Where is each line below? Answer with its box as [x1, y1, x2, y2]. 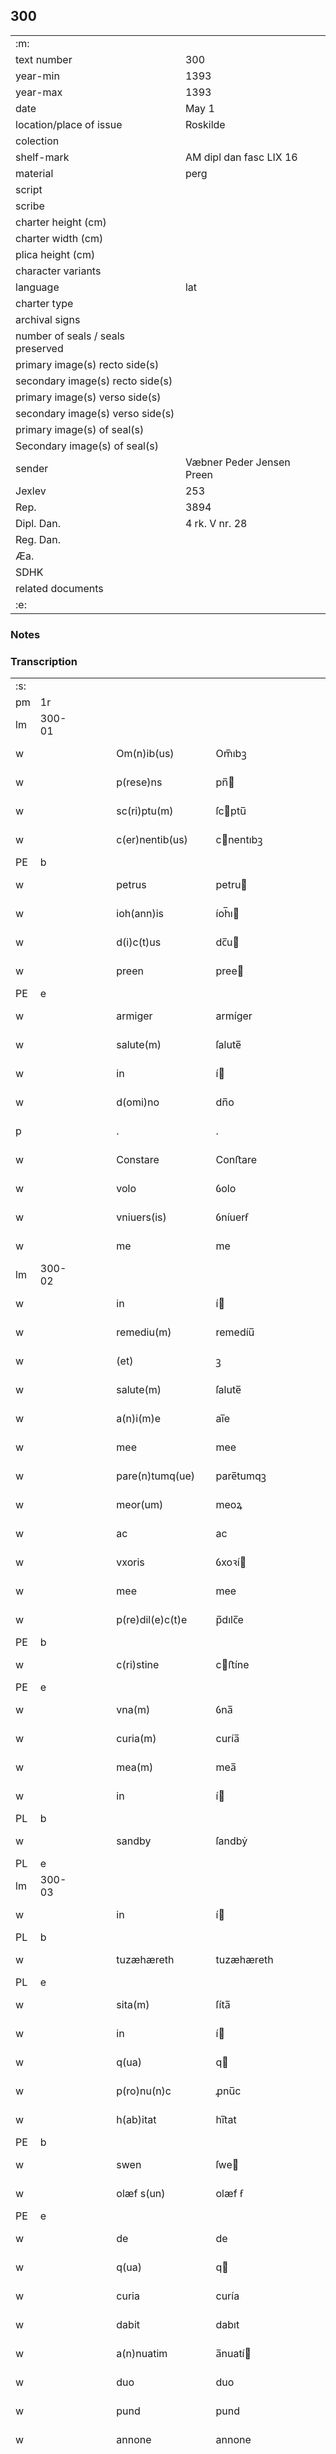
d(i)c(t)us [116, 935, 162, 949]
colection [15, 134, 60, 148]
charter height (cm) [15, 215, 107, 229]
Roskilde [184, 117, 226, 131]
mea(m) [116, 1760, 154, 1774]
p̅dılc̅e [215, 1613, 244, 1627]
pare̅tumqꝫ [215, 1469, 267, 1483]
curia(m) [116, 1732, 157, 1746]
